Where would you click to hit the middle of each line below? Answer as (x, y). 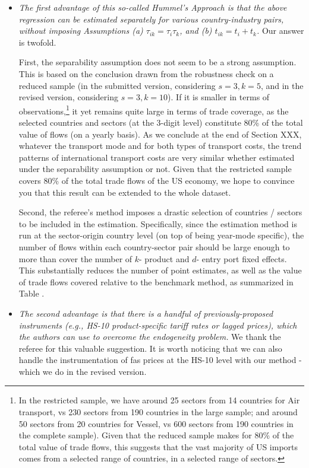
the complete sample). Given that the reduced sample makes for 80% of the (156, 435)
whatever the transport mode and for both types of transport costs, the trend (160, 146)
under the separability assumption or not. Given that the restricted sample (155, 169)
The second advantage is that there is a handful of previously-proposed (146, 313)
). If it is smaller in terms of (219, 97)
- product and (164, 258)
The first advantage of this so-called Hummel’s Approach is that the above (153, 7)
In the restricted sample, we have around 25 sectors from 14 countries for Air (159, 400)
